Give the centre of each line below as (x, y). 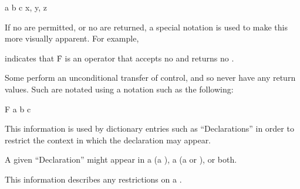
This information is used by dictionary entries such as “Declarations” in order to (149, 128)
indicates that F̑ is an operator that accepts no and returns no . (119, 58)
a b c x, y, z (26, 7)
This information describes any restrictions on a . (93, 179)
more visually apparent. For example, (72, 38)
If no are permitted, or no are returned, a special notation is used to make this (146, 27)
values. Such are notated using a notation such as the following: (119, 89)
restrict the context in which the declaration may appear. (108, 140)
